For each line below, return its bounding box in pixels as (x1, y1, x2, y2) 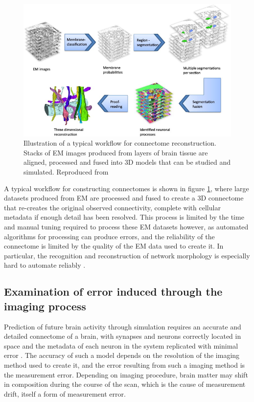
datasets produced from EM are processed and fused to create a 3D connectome (4, 193, 244, 203)
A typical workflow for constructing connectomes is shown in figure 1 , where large (4, 183, 249, 193)
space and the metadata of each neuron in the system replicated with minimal (4, 340, 238, 351)
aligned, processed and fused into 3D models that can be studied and (23, 157, 231, 167)
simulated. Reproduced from (23, 167, 109, 177)
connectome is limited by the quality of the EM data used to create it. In (4, 241, 224, 251)
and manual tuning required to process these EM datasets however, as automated (4, 222, 249, 231)
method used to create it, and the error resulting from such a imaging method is (4, 359, 245, 370)
